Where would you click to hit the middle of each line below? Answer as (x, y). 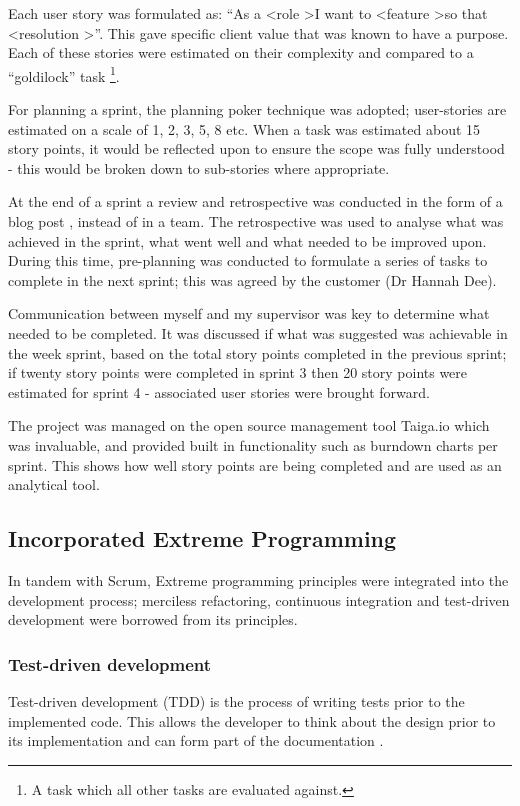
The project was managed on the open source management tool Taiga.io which (249, 425)
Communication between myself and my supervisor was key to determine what (249, 313)
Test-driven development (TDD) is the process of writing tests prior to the (236, 700)
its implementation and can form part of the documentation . (196, 740)
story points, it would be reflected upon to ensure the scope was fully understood (256, 148)
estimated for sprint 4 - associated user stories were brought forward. (219, 391)
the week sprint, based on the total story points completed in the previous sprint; (257, 352)
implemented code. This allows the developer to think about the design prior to (252, 720)
